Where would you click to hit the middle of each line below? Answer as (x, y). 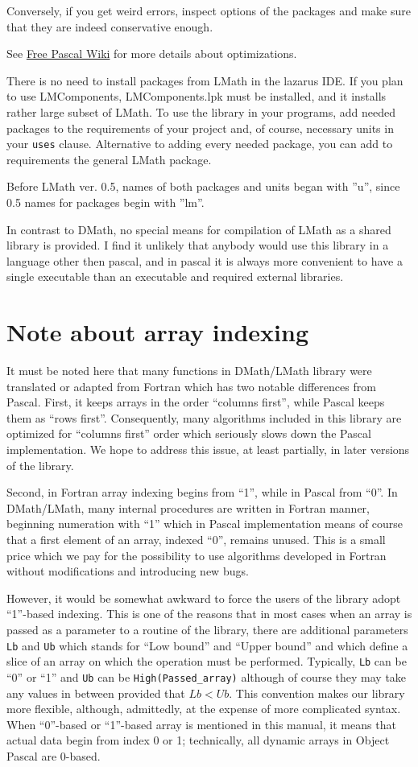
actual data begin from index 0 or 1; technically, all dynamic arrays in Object (198, 740)
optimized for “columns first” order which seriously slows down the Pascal (189, 433)
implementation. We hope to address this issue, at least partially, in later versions (208, 449)
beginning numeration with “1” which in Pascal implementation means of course (205, 524)
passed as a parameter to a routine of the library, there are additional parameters (207, 629)
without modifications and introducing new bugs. (128, 571)
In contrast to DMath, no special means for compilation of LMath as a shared (199, 229)
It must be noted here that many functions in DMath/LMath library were (189, 371)
